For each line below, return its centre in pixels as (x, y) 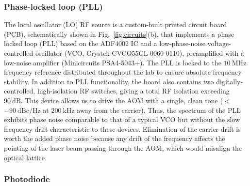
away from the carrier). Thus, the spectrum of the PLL (159, 110)
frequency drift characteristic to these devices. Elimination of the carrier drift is (122, 129)
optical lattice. (25, 157)
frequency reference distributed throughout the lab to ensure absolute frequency (123, 72)
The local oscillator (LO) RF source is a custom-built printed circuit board (116, 24)
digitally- (230, 81)
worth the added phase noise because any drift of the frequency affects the (115, 138)
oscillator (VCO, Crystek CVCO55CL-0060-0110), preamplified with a (140, 53)
